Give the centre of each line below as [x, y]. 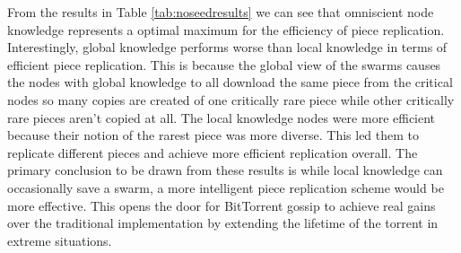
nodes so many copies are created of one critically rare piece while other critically [231, 99]
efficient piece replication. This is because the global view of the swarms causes [224, 64]
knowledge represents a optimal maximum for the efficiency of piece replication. [226, 29]
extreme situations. [60, 240]
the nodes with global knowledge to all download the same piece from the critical [230, 82]
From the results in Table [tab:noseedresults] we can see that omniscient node [221, 12]
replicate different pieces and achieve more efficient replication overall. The [213, 152]
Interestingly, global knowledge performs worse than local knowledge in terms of [227, 47]
